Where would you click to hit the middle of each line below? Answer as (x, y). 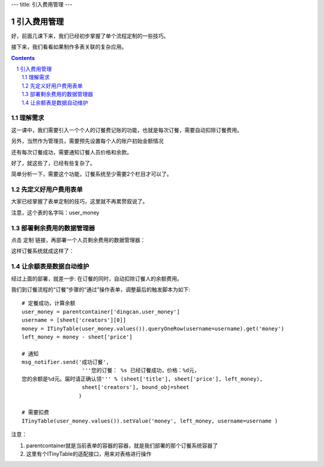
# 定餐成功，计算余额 (49, 303)
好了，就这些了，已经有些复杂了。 (53, 163)
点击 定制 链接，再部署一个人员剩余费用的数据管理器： (78, 240)
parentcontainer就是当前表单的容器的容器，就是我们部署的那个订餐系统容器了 (122, 445)
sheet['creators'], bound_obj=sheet (136, 387)
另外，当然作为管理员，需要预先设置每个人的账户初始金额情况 (87, 141)
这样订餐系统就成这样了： (43, 251)
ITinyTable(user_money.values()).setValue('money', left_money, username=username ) (150, 421)
